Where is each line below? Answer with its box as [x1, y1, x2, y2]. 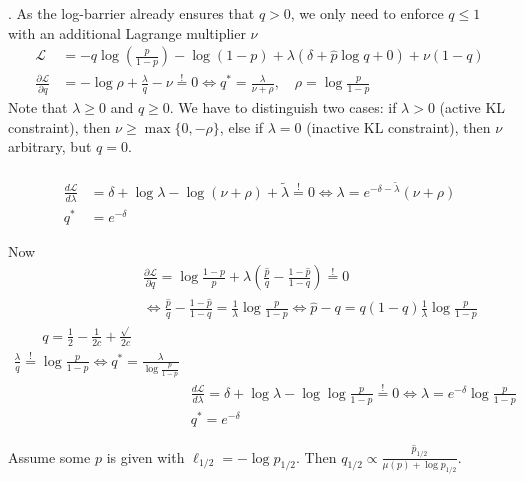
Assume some [8, 446, 91, 467]
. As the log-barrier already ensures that [8, 3, 255, 23]
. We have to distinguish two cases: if [169, 97, 397, 118]
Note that [8, 97, 68, 118]
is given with [106, 446, 185, 467]
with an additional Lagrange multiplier [8, 22, 246, 43]
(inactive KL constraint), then [306, 116, 491, 137]
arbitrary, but [8, 136, 92, 157]
